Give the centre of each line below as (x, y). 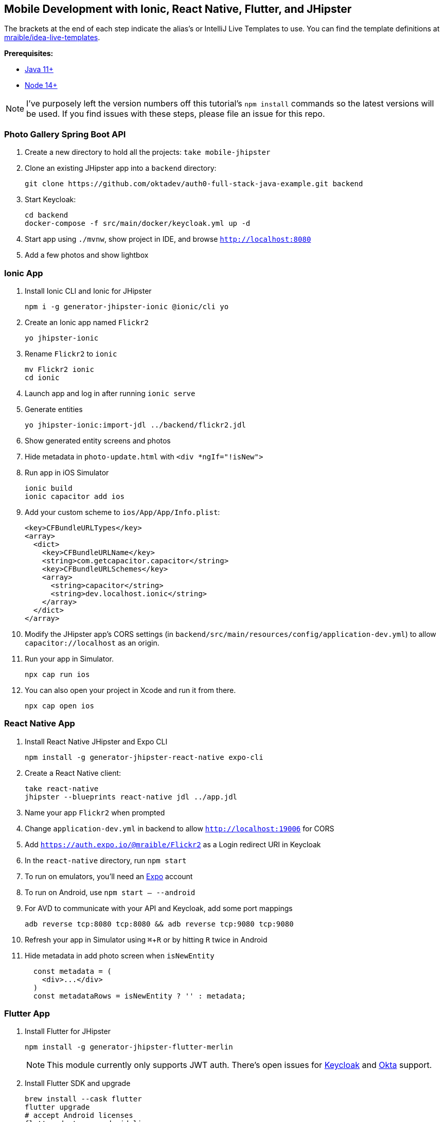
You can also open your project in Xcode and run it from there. (130, 690)
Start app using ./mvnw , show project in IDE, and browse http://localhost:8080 (168, 239)
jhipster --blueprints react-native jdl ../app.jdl (131, 797)
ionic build (49, 488)
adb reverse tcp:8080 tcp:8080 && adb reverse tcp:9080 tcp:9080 (159, 924)
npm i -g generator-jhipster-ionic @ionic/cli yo (127, 306)
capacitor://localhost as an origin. (92, 643)
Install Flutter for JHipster (68, 1031)
